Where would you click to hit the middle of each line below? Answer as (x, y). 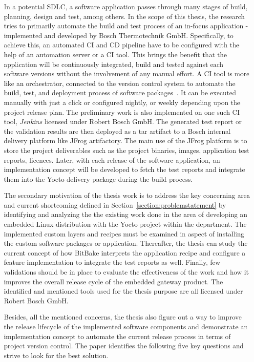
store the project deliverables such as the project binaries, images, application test (127, 150)
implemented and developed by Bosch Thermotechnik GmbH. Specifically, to (119, 35)
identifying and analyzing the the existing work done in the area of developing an (126, 214)
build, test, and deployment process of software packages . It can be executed (120, 93)
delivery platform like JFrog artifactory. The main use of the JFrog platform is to (126, 140)
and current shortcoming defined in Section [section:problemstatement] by (115, 204)
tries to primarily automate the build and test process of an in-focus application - (126, 26)
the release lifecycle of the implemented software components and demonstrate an (126, 326)
